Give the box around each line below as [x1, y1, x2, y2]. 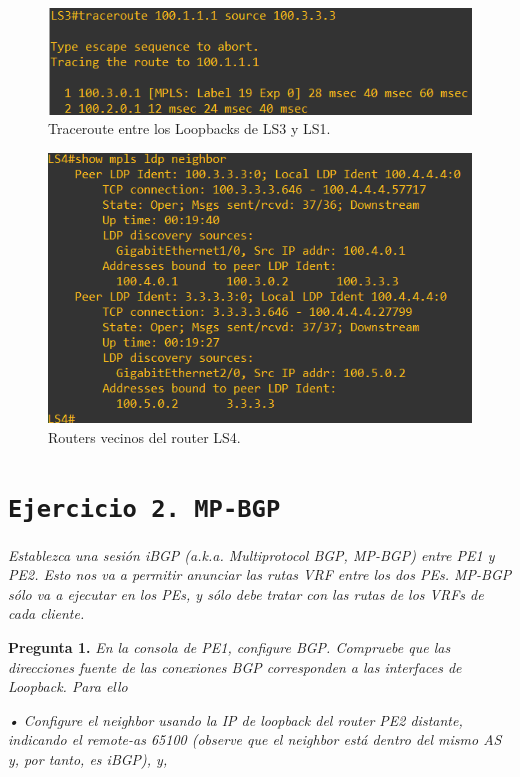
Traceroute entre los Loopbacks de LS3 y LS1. [48, 118, 331, 139]
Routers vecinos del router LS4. [48, 426, 241, 447]
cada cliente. [8, 603, 85, 624]
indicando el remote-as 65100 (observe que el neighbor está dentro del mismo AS [8, 729, 502, 750]
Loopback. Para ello [8, 676, 128, 697]
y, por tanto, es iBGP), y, [8, 748, 168, 769]
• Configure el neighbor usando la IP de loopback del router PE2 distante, [8, 709, 463, 730]
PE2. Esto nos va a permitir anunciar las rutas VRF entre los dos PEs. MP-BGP [8, 564, 512, 585]
